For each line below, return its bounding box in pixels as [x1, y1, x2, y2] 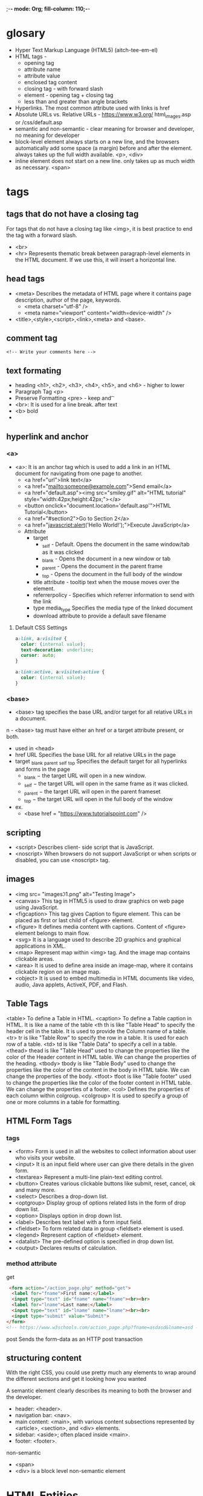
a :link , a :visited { [14, 636, 67, 642]
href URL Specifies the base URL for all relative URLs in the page [14, 751, 176, 759]
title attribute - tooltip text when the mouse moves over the [33, 579, 180, 586]
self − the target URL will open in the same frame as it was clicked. [24, 780, 189, 788]
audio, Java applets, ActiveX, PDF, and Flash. [14, 981, 128, 988]
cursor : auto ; [21, 653, 56, 659]
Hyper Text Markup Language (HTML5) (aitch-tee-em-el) [14, 46, 158, 53]
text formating [6, 365, 62, 376]
